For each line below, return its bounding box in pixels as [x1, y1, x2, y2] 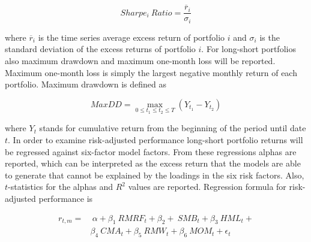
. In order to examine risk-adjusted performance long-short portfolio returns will [8, 133, 303, 146]
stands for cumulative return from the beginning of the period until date [39, 122, 306, 134]
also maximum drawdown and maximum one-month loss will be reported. [5, 54, 276, 66]
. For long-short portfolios [201, 43, 296, 55]
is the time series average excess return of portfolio [38, 31, 225, 43]
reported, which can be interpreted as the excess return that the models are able [5, 157, 301, 170]
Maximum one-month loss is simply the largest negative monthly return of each [5, 66, 297, 78]
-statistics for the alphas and [8, 180, 113, 193]
